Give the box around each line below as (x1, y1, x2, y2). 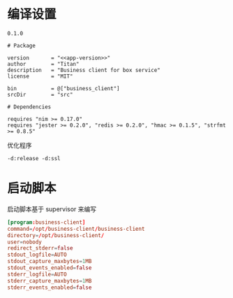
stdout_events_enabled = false (7, 264, 92, 271)
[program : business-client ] (7, 218, 86, 226)
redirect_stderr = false (7, 245, 73, 252)
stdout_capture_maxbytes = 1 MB (7, 258, 92, 265)
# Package (7, 42, 36, 49)
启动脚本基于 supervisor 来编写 (7, 204, 97, 213)
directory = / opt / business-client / (7, 232, 105, 239)
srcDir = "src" (7, 91, 73, 98)
